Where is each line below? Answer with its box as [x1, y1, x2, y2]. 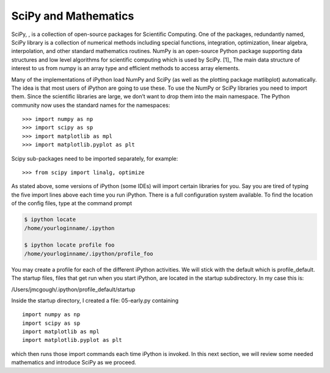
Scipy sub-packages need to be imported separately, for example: [11, 154, 178, 162]
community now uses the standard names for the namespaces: [11, 101, 170, 109]
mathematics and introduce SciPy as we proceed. [11, 359, 137, 366]
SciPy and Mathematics [11, 9, 134, 23]
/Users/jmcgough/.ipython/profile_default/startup [11, 286, 136, 293]
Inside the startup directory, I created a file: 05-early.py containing [11, 297, 178, 304]
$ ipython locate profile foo [24, 242, 115, 248]
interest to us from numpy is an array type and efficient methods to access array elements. [11, 65, 240, 72]
